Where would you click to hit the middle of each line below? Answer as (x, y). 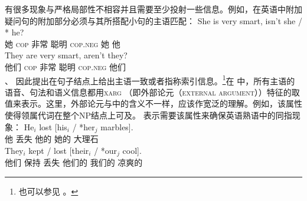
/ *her (84, 126)
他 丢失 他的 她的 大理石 (52, 139)
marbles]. (117, 126)
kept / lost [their (59, 150)
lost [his (53, 126)
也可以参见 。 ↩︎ (48, 191)
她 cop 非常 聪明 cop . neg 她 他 (63, 43)
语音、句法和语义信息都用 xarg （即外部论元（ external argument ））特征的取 (152, 92)
